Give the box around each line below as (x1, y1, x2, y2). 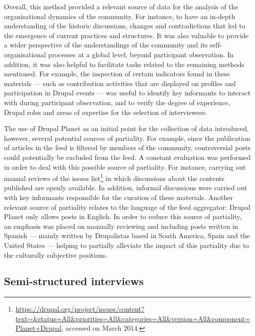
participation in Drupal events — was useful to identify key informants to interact (4, 88, 251, 98)
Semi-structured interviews (4, 273, 144, 289)
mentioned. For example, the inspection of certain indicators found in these (4, 68, 230, 79)
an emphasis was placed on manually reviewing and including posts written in (4, 221, 238, 231)
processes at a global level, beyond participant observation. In (48, 49, 234, 59)
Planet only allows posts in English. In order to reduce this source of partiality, (4, 211, 242, 222)
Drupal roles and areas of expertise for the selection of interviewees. (4, 107, 207, 117)
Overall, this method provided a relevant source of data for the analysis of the (4, 1, 238, 11)
